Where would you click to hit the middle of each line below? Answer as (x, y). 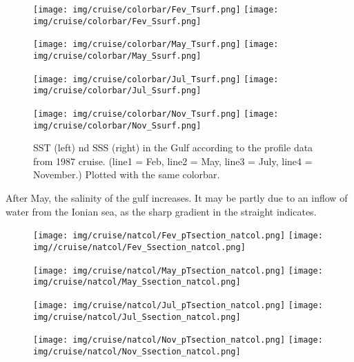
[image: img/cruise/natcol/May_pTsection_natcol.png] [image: (178, 270)
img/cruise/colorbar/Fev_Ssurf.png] (117, 21)
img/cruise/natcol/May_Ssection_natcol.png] (137, 282)
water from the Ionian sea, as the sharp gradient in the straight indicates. (161, 211)
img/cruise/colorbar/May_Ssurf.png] (117, 56)
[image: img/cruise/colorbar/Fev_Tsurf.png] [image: (156, 10)
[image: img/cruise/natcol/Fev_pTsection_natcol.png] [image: (178, 236)
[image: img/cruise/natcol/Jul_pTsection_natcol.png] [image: (178, 305)
